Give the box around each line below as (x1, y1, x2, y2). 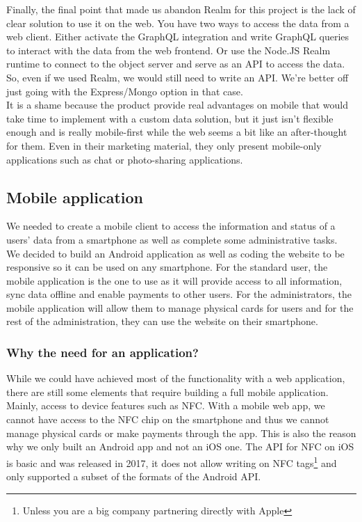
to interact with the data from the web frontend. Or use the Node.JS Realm (6, 42, 331, 57)
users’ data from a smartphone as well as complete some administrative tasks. (6, 232, 338, 246)
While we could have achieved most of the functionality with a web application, (6, 371, 345, 386)
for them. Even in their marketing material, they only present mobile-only (6, 138, 322, 152)
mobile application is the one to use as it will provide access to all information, (6, 273, 343, 287)
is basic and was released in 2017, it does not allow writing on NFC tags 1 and (6, 453, 337, 470)
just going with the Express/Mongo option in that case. (6, 84, 243, 98)
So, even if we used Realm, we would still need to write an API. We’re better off (6, 70, 349, 84)
